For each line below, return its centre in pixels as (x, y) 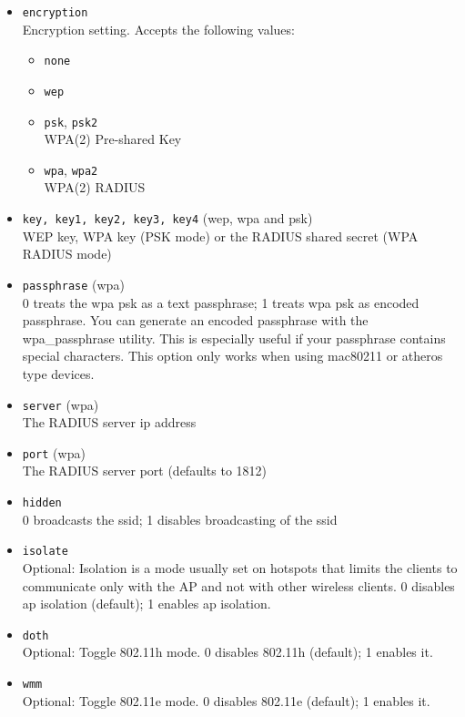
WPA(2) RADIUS (95, 187)
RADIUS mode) (67, 254)
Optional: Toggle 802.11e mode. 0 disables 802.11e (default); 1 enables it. (226, 700)
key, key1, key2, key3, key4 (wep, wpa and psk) (167, 218)
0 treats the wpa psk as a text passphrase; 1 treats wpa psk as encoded (221, 302)
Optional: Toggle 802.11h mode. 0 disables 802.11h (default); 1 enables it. (227, 652)
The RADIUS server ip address (109, 422)
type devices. (58, 373)
